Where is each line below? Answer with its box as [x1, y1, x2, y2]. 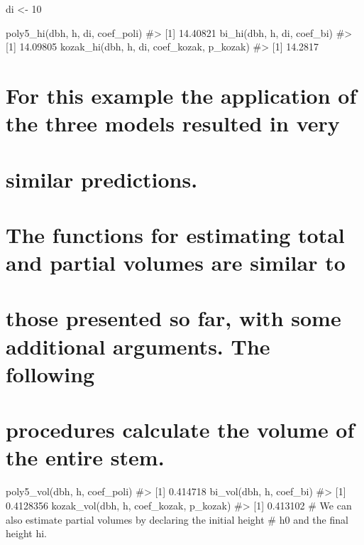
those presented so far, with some [6, 303, 341, 333]
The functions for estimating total [6, 220, 345, 249]
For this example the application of [6, 80, 357, 109]
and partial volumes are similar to [6, 248, 346, 277]
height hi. [6, 526, 47, 541]
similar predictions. [6, 164, 198, 193]
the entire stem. [6, 443, 165, 472]
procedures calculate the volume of [6, 415, 355, 444]
